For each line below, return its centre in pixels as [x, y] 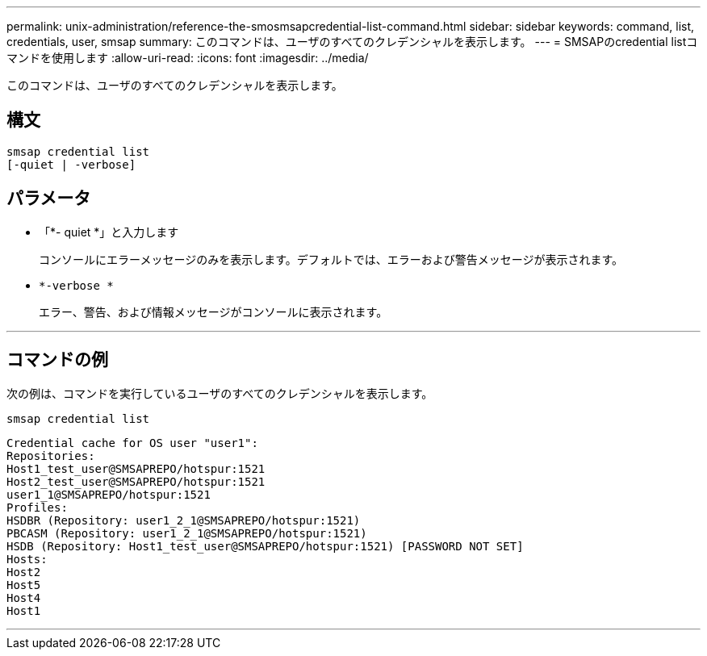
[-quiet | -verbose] [71, 164]
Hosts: [27, 559]
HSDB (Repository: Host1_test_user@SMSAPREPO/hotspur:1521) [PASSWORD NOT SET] [265, 546]
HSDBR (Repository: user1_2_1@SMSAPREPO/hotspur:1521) [184, 520]
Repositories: [51, 455]
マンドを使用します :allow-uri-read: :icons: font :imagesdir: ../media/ [188, 58]
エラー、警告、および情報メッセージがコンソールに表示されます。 [213, 311]
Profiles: [37, 507]
